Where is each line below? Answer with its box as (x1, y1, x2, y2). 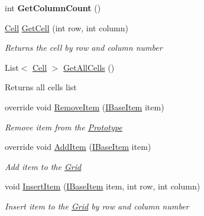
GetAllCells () (63, 61, 115, 73)
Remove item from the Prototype (5, 120, 122, 133)
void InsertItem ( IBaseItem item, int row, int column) (5, 180, 200, 192)
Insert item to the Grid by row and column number (5, 199, 189, 212)
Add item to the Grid (5, 160, 82, 172)
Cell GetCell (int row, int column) (5, 21, 128, 34)
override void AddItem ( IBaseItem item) (5, 140, 151, 153)
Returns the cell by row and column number (5, 41, 163, 54)
